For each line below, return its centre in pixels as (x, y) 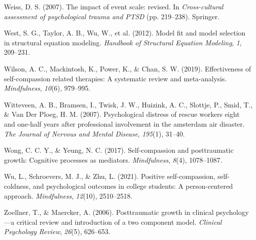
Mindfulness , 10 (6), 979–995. (47, 88)
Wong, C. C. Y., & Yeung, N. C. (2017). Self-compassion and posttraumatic (119, 150)
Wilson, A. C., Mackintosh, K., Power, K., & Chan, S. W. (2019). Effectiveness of (128, 68)
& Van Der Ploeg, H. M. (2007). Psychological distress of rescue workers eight (122, 114)
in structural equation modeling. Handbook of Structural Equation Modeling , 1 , (123, 42)
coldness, (17, 186)
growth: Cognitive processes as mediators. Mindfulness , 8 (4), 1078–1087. (113, 159)
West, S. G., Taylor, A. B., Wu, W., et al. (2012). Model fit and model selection (125, 33)
